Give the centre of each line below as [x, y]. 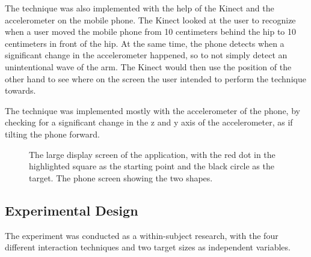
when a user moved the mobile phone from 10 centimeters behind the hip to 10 [151, 32]
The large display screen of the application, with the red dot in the [152, 154]
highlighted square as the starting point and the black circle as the [152, 166]
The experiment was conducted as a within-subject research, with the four [142, 235]
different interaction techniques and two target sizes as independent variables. [148, 247]
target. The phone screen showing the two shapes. [121, 177]
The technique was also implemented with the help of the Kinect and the [140, 8]
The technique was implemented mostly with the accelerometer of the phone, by [152, 110]
